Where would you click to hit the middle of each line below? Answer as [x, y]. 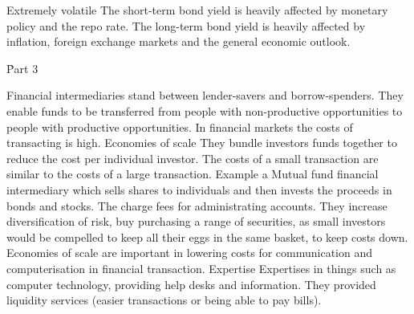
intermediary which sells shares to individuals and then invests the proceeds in [199, 189]
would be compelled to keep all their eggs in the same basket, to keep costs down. [207, 237]
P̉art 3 [22, 68]
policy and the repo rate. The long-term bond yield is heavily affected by [186, 25]
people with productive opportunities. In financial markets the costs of [180, 126]
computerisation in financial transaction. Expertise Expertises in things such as [201, 268]
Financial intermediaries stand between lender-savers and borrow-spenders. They [205, 95]
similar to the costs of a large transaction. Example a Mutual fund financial [193, 174]
